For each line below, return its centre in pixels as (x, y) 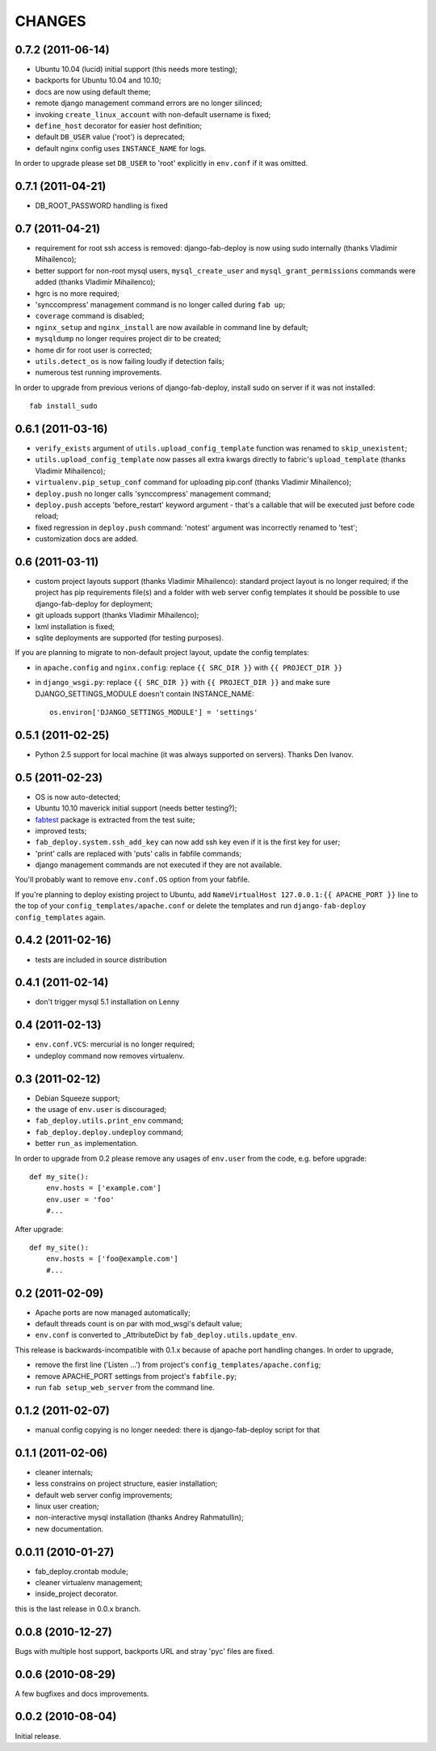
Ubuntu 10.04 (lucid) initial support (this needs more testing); (136, 70)
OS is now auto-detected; (78, 797)
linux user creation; (67, 1506)
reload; (47, 516)
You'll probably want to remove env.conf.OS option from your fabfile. (132, 880)
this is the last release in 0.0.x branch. (78, 1609)
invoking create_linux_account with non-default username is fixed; (153, 114)
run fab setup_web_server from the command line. (125, 1387)
